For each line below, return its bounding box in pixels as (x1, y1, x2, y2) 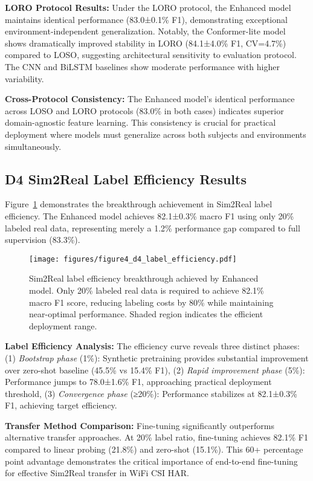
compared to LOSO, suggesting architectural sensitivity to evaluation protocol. (5, 48, 297, 61)
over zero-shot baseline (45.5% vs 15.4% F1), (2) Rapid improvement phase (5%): (5, 363, 305, 376)
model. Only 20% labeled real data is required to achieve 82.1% (29, 283, 264, 296)
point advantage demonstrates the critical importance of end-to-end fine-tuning (5, 454, 298, 467)
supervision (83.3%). (5, 233, 80, 246)
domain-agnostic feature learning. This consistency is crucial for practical (5, 116, 276, 129)
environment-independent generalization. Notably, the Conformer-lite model (5, 25, 286, 37)
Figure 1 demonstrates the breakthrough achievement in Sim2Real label (5, 198, 273, 210)
